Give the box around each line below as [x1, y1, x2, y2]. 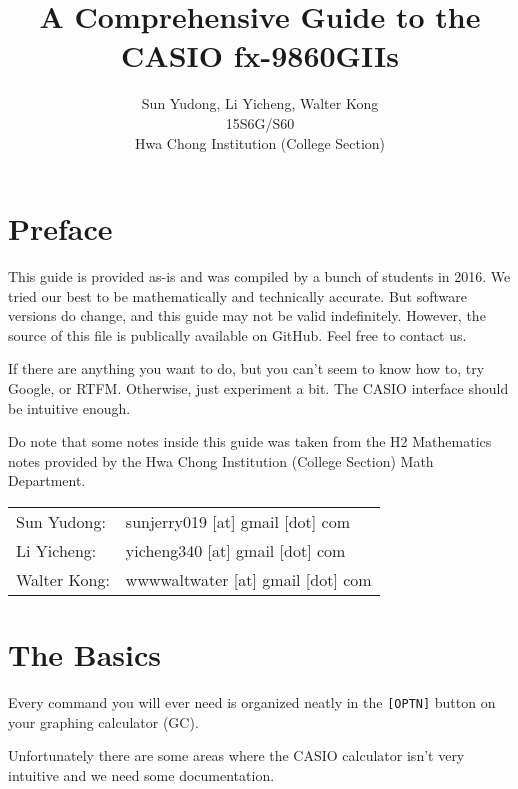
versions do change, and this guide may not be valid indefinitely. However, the [8, 305, 486, 326]
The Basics [8, 634, 161, 675]
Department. [8, 470, 86, 491]
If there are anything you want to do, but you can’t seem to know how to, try [8, 358, 485, 379]
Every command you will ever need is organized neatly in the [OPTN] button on [8, 692, 496, 713]
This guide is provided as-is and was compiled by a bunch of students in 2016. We [8, 266, 511, 287]
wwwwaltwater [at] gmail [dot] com [125, 567, 372, 591]
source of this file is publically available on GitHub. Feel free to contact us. [8, 324, 467, 345]
